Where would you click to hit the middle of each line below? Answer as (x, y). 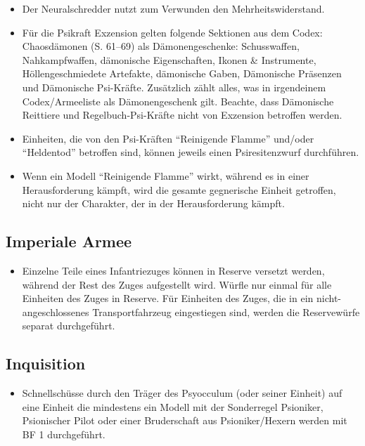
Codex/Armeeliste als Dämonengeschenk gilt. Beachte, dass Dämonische (178, 101)
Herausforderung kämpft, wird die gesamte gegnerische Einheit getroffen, (179, 189)
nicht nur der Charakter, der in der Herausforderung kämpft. (153, 203)
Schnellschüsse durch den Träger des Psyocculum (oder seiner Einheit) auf (182, 393)
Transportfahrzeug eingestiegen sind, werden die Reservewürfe (226, 311)
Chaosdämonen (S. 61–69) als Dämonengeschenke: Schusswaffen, (161, 46)
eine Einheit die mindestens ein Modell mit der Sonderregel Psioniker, (173, 406)
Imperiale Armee (69, 241)
